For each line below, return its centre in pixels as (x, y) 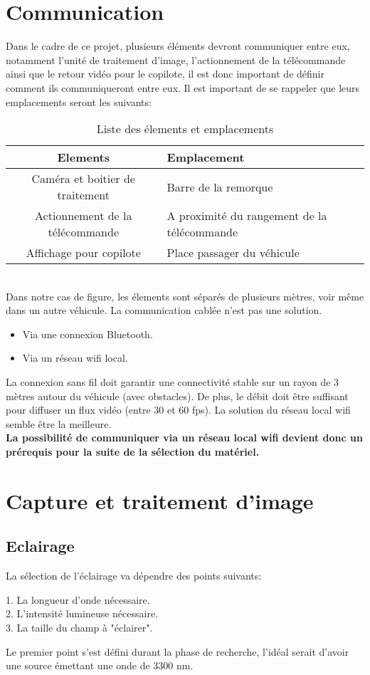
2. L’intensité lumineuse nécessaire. (82, 613)
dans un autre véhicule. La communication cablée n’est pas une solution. (164, 310)
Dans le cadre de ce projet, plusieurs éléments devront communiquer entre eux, (178, 46)
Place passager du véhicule (233, 253)
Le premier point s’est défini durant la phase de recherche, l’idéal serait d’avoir (178, 651)
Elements (84, 157)
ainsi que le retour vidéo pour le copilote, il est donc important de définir (165, 74)
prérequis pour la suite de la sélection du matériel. (133, 452)
